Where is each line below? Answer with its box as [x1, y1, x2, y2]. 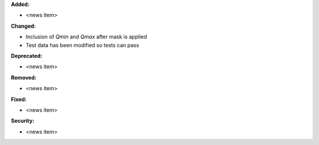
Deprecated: [11, 52, 43, 59]
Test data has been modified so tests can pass [25, 41, 139, 48]
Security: [11, 117, 35, 124]
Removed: [11, 74, 37, 81]
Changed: [11, 22, 36, 29]
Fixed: [11, 95, 27, 103]
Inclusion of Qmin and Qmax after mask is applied [25, 33, 147, 41]
